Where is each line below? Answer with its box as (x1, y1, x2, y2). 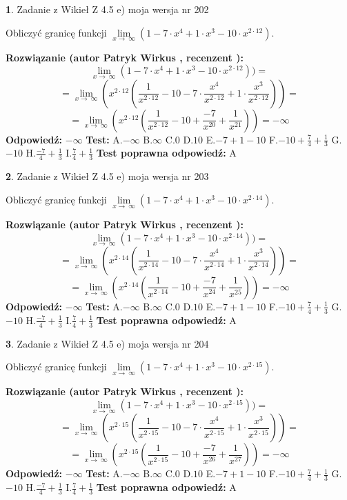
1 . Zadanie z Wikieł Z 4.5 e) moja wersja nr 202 (6, 2, 209, 16)
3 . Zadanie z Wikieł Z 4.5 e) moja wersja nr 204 (6, 336, 209, 350)
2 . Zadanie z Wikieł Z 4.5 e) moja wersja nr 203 (6, 169, 209, 183)
